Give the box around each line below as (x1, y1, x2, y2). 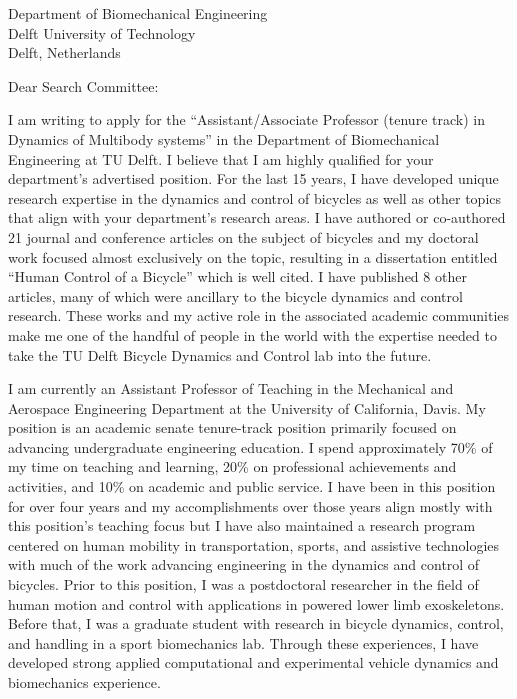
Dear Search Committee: (8, 75, 159, 96)
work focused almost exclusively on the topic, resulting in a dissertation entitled (8, 246, 498, 267)
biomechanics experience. (8, 672, 161, 692)
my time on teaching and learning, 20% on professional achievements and (8, 456, 457, 477)
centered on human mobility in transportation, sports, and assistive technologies (8, 534, 500, 555)
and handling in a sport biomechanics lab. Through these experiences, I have (8, 632, 479, 653)
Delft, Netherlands (8, 42, 121, 63)
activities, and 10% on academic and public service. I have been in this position (8, 476, 496, 497)
